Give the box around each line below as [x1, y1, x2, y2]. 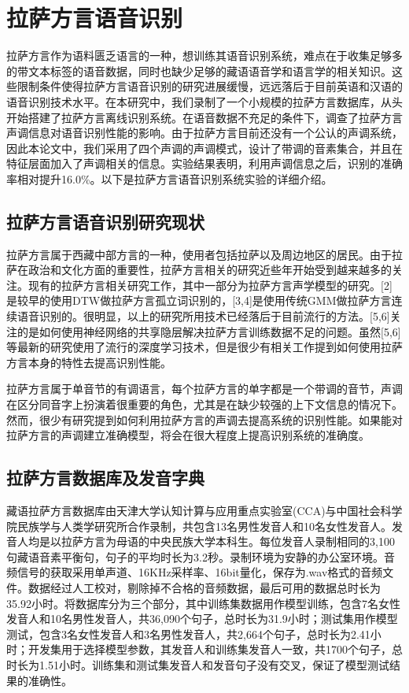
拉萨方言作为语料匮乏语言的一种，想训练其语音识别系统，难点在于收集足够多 [6, 47, 403, 64]
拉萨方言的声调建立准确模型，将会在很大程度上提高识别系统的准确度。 [6, 427, 370, 443]
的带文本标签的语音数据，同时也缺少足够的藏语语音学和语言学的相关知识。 [6, 62, 392, 79]
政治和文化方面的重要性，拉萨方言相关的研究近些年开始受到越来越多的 [28, 261, 392, 278]
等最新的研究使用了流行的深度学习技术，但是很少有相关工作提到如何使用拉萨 [6, 339, 403, 355]
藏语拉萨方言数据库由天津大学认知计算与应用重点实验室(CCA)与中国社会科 [6, 502, 392, 518]
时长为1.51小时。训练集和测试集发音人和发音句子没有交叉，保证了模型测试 [6, 656, 389, 673]
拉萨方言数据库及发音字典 [6, 465, 204, 490]
